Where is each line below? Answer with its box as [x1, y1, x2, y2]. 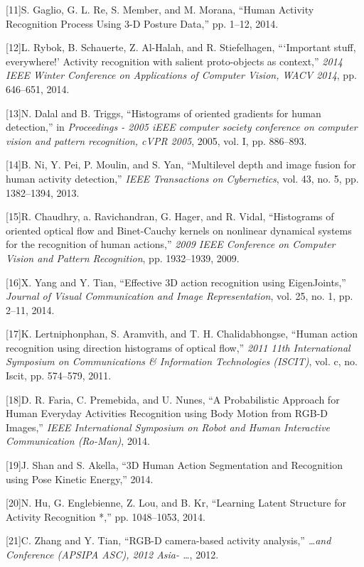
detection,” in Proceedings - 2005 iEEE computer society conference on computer [6, 119, 358, 134]
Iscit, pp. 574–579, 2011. [6, 368, 112, 383]
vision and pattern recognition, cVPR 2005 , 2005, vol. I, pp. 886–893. [6, 133, 307, 148]
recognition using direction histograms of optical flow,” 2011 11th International [6, 340, 350, 355]
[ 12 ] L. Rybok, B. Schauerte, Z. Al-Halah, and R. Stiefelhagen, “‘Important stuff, [6, 40, 356, 55]
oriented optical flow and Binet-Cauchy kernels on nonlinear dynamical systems [6, 222, 352, 237]
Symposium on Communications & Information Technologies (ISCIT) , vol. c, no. [6, 354, 358, 369]
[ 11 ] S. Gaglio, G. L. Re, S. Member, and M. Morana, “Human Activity [6, 2, 314, 16]
